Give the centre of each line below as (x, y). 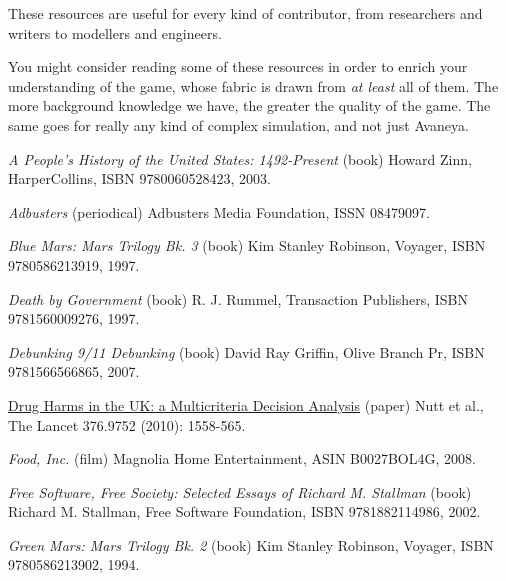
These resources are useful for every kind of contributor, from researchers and (245, 13)
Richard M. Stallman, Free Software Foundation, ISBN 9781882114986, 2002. (244, 511)
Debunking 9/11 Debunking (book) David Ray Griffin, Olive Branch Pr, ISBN (246, 351)
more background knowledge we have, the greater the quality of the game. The (249, 105)
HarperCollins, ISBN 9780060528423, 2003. (139, 178)
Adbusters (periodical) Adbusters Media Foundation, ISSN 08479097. (219, 211)
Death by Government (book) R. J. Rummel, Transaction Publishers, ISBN (238, 298)
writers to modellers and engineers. (115, 32)
